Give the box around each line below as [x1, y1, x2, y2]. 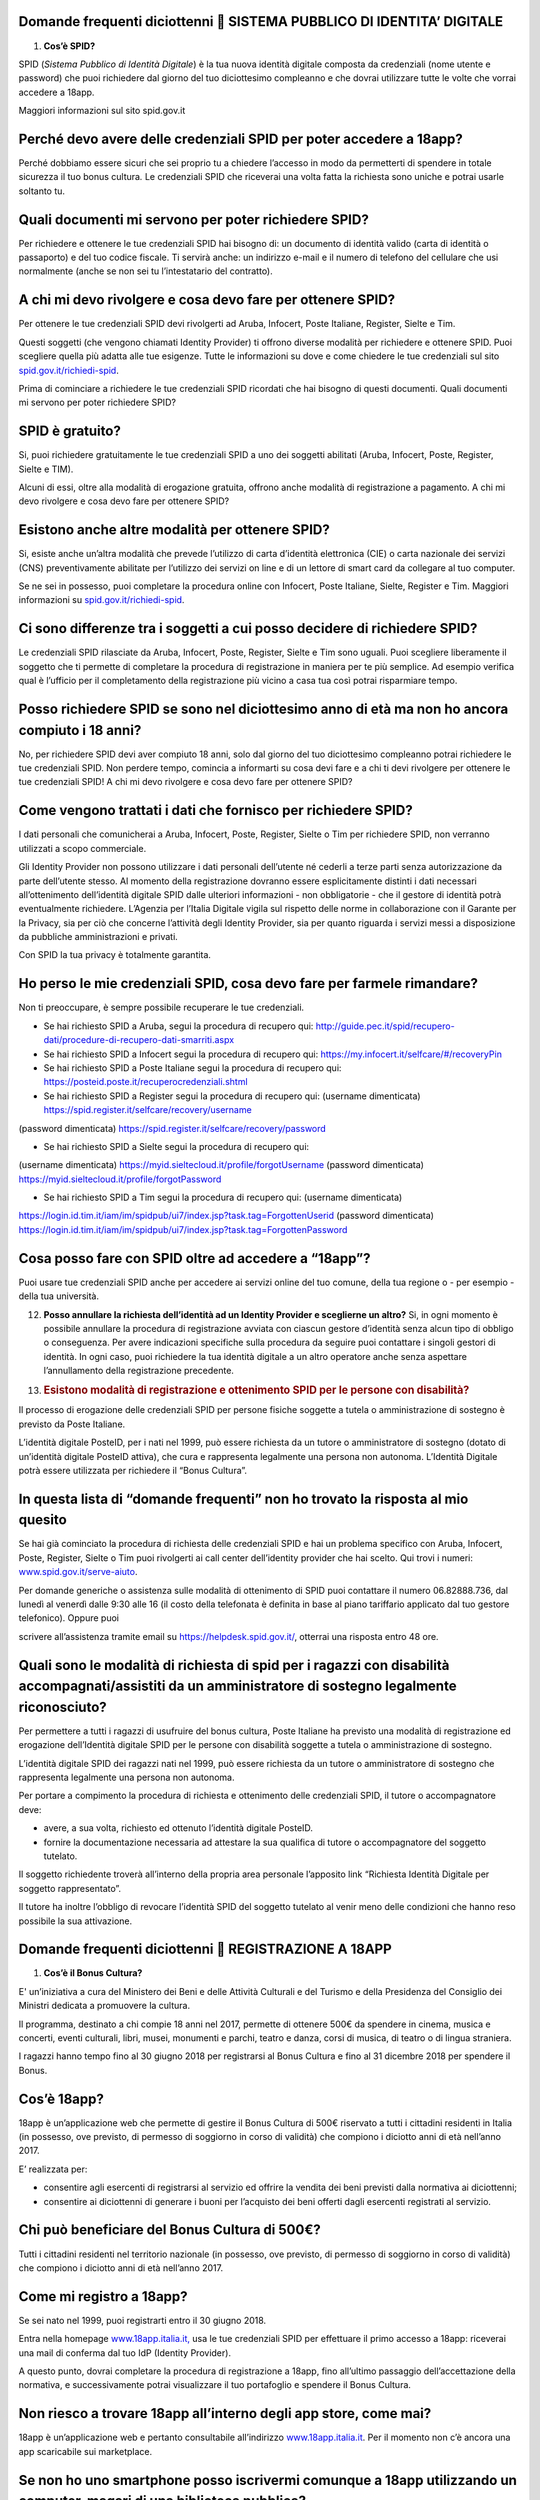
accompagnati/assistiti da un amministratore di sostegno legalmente [18, 1678, 457, 1695]
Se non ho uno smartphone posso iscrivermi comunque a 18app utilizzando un [18, 2471, 517, 2489]
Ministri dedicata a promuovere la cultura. [18, 2000, 190, 2012]
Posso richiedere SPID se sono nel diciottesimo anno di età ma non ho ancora [18, 700, 509, 717]
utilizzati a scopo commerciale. [18, 842, 147, 854]
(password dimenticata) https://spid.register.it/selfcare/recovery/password [18, 1122, 327, 1134]
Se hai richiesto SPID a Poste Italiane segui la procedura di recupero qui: [43, 1061, 342, 1074]
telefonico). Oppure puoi [18, 1612, 120, 1624]
